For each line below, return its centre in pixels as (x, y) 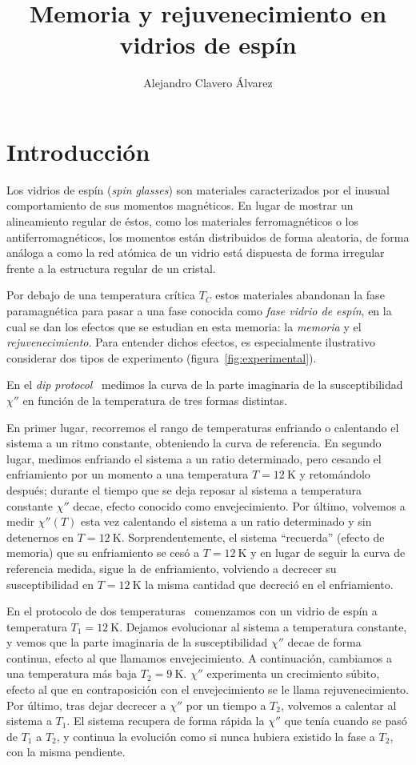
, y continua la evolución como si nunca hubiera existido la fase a (216, 736)
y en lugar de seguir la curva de (328, 553)
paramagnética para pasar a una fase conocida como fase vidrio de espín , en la (199, 310)
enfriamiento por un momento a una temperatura (128, 474)
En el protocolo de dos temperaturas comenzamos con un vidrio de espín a (192, 611)
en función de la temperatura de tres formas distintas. (155, 400)
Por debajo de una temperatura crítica (101, 295)
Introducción (78, 151)
